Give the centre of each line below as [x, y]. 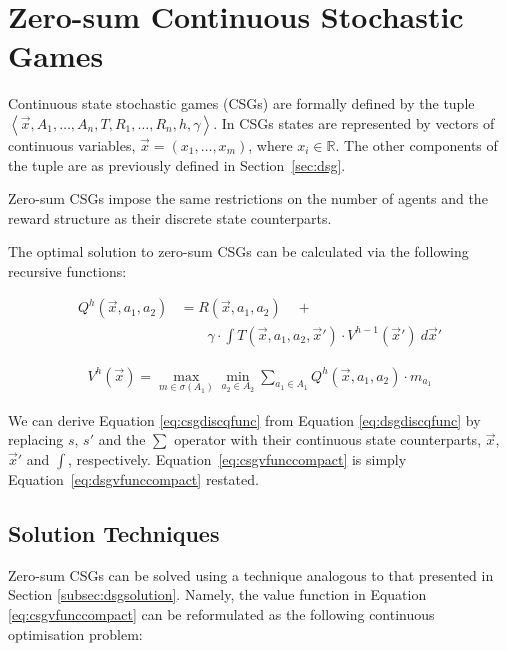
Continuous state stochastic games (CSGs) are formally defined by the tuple [241, 103]
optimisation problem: [75, 633]
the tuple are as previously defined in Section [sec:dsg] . [177, 164]
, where [270, 144]
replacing [36, 439]
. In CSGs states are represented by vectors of [354, 122]
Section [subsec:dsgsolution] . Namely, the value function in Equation [217, 594]
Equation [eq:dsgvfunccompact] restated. [133, 478]
